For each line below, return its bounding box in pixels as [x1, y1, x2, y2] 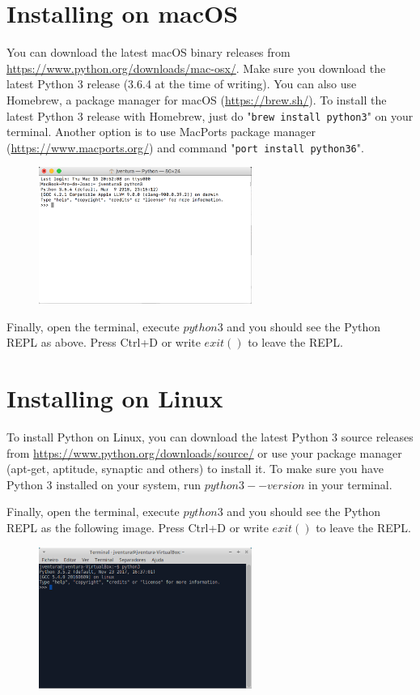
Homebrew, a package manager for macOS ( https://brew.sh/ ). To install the [6, 91, 387, 108]
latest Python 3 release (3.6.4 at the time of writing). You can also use [6, 75, 357, 92]
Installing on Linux [6, 382, 223, 415]
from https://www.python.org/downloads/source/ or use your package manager [6, 444, 402, 461]
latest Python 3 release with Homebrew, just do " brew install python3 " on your [6, 107, 414, 124]
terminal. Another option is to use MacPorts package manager [6, 123, 316, 140]
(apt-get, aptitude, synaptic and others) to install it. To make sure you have [6, 460, 384, 477]
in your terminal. [308, 475, 392, 492]
